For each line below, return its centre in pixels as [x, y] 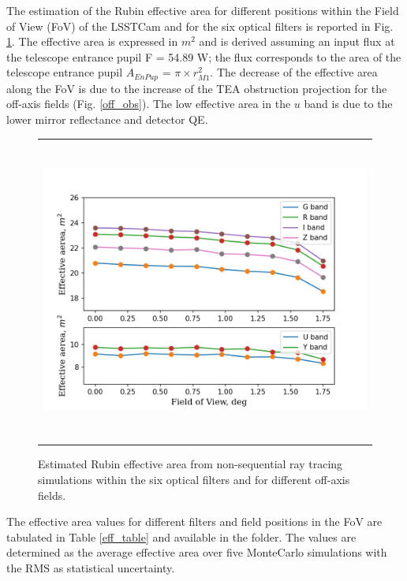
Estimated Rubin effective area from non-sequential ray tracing [190, 464]
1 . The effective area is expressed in [92, 41]
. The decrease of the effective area [294, 72]
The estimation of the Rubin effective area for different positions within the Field [203, 10]
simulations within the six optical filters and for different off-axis [194, 479]
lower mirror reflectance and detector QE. [107, 119]
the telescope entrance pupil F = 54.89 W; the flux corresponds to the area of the [204, 56]
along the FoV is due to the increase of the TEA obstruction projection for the [197, 88]
